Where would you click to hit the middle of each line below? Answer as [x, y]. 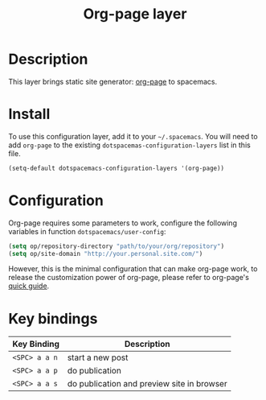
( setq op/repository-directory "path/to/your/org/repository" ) [117, 246]
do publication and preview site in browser [147, 384]
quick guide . [29, 286]
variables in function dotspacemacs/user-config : [87, 231]
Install [29, 114]
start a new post [98, 357]
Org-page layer [135, 14]
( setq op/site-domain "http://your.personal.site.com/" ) [106, 254]
